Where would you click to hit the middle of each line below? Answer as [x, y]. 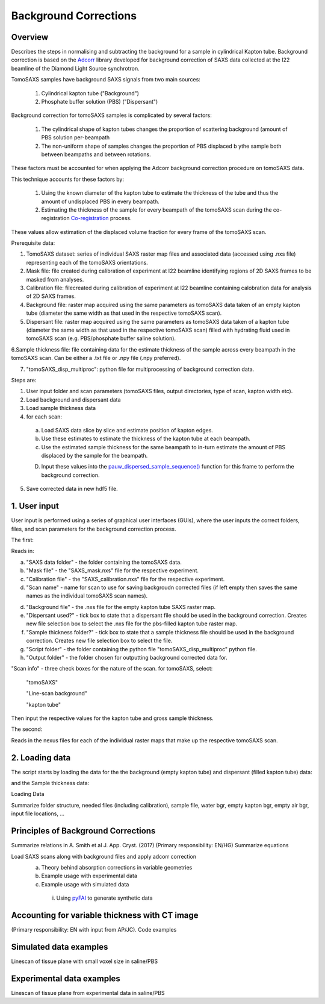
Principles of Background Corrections [83, 831]
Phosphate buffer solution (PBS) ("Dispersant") [100, 102]
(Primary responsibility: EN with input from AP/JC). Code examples [94, 929]
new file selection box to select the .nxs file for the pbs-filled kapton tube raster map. [132, 624]
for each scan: [44, 417]
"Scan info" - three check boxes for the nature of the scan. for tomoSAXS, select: [112, 669]
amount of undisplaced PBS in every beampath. [100, 201]
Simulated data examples [60, 947]
